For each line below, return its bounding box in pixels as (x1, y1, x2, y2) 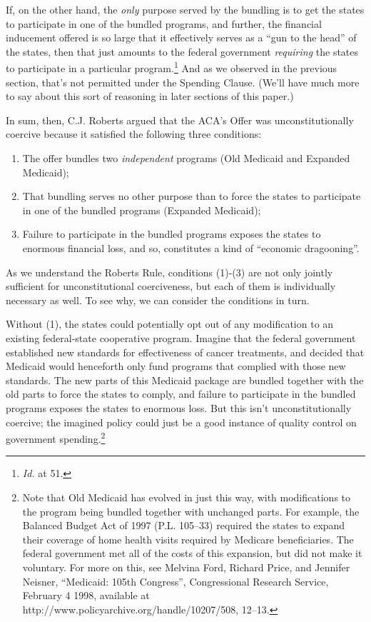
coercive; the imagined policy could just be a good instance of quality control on (6, 414, 357, 429)
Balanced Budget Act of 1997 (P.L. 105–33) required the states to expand (22, 518, 345, 533)
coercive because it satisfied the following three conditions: (6, 126, 262, 141)
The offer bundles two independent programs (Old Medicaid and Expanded (22, 151, 350, 165)
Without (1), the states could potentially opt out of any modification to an (6, 316, 334, 331)
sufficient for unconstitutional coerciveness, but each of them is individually (6, 279, 336, 294)
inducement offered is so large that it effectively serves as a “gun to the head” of (6, 30, 357, 45)
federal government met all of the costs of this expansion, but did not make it (22, 546, 362, 561)
